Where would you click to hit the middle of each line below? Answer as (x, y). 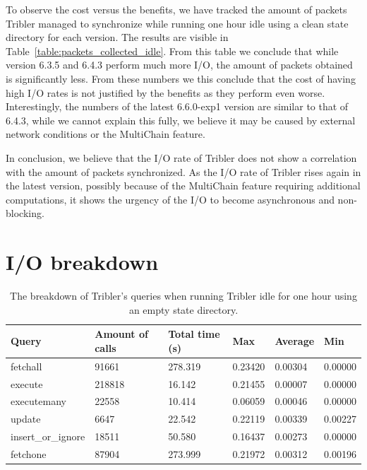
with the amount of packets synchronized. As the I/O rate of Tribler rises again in (183, 171)
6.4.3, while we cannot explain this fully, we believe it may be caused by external (181, 120)
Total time (194, 334)
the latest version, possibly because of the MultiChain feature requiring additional (183, 186)
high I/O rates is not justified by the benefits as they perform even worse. (166, 92)
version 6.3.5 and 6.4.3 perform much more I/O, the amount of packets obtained (179, 65)
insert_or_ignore (48, 436)
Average (295, 341)
